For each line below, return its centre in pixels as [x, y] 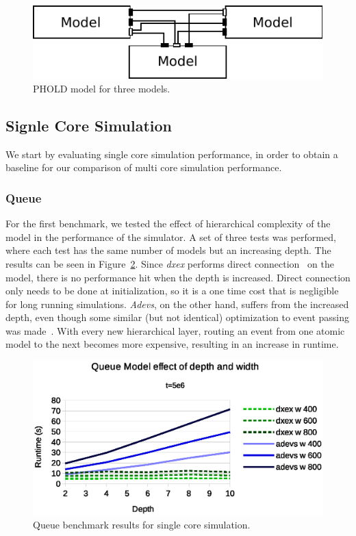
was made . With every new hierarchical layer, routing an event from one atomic [175, 330]
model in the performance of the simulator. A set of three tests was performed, [171, 237]
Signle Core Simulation [89, 125]
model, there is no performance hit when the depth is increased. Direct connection [178, 277]
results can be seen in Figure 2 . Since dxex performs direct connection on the [170, 263]
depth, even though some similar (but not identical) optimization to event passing [178, 317]
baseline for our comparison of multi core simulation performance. [144, 167]
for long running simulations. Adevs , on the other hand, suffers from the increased [177, 304]
